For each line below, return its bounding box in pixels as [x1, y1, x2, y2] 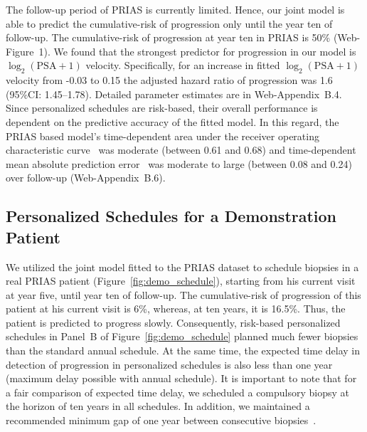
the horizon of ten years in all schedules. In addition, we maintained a [6, 399, 310, 413]
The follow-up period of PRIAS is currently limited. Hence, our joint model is [6, 2, 345, 16]
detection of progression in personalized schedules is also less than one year [6, 357, 333, 372]
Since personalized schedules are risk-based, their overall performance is [6, 100, 318, 115]
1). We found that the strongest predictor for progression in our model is [38, 43, 356, 58]
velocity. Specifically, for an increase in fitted [85, 58, 280, 73]
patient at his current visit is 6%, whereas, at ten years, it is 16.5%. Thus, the [6, 301, 346, 316]
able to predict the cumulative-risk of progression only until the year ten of [6, 16, 333, 31]
